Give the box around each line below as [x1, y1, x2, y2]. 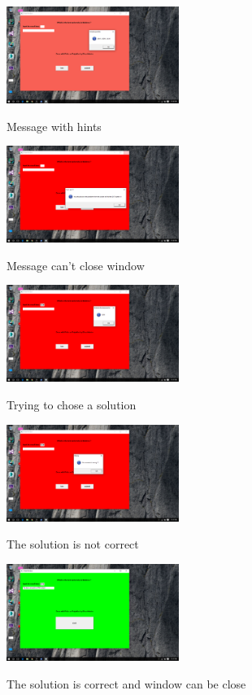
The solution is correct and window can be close [7, 675, 246, 692]
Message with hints [7, 117, 102, 134]
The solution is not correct [7, 535, 139, 553]
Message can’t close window [7, 256, 145, 273]
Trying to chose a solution [7, 396, 137, 413]
